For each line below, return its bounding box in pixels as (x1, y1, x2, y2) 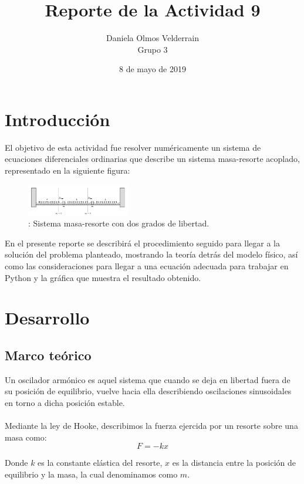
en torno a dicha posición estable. (5, 396, 125, 408)
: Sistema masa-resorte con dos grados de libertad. (28, 217, 210, 229)
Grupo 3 (137, 43, 168, 55)
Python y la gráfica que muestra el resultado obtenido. (5, 271, 201, 283)
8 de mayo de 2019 (119, 63, 186, 75)
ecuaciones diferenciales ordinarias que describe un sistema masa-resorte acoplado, (5, 153, 300, 165)
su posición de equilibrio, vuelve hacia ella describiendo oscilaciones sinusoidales (5, 385, 292, 397)
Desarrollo (5, 306, 90, 330)
